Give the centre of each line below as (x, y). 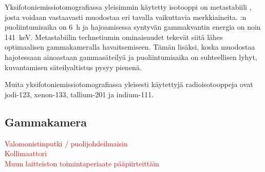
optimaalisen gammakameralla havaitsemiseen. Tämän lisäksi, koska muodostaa (130, 47)
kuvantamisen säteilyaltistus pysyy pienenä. (73, 67)
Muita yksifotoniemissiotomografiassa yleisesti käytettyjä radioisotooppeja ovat (129, 84)
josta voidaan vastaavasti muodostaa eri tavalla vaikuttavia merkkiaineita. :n (126, 17)
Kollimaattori (26, 153)
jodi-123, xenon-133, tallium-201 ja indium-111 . (79, 94)
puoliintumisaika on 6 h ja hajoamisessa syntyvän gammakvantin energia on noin (133, 27)
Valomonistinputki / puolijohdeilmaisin (66, 143)
